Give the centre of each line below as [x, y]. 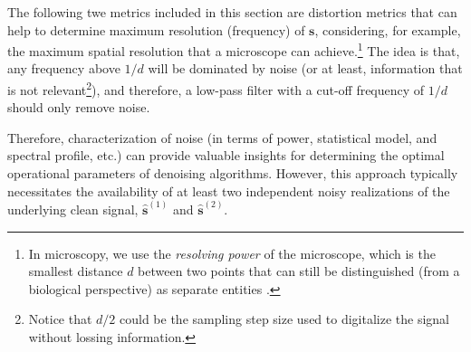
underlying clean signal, [73, 209]
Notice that [60, 319]
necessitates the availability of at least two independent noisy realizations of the [229, 190]
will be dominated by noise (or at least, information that [305, 68]
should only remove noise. [79, 107]
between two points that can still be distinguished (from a [299, 271]
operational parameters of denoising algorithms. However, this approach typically [233, 173]
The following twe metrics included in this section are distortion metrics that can [232, 12]
